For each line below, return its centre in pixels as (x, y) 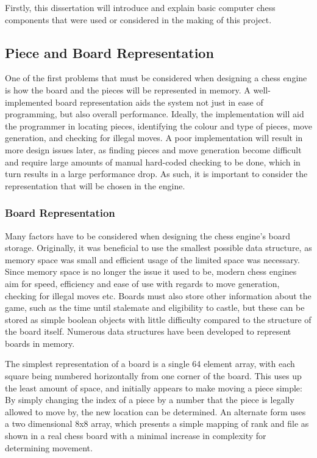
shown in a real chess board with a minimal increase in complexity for (136, 436)
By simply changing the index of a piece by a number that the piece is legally (150, 400)
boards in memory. (40, 343)
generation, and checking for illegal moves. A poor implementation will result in (154, 138)
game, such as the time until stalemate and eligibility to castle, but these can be (155, 307)
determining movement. (49, 447)
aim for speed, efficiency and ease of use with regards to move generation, (142, 283)
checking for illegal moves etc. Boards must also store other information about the (158, 295)
